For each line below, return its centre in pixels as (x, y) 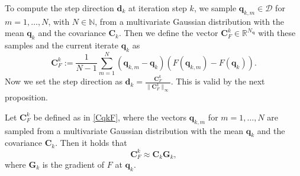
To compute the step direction (59, 8)
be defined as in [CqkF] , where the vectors (110, 117)
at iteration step (158, 8)
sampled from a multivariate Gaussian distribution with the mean (124, 130)
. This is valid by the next (218, 81)
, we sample (215, 8)
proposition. (26, 97)
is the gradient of (73, 164)
